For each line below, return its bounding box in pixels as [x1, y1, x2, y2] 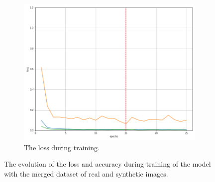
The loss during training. [24, 142, 100, 152]
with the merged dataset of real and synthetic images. [4, 168, 168, 179]
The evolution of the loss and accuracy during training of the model [4, 159, 211, 169]
